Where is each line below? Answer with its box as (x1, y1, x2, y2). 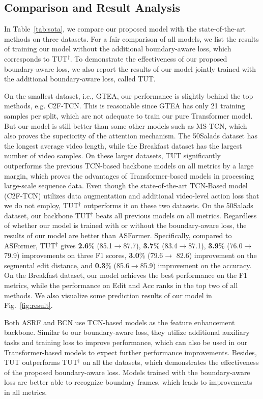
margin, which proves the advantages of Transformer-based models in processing (4, 170, 254, 181)
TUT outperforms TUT (4, 357, 78, 367)
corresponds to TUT (4, 53, 68, 64)
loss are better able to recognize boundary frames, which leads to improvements (4, 377, 252, 387)
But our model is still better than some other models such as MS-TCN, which (4, 120, 247, 131)
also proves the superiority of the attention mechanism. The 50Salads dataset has (4, 130, 258, 141)
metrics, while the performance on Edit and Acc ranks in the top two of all (4, 280, 238, 291)
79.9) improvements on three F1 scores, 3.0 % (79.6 (4, 250, 163, 261)
